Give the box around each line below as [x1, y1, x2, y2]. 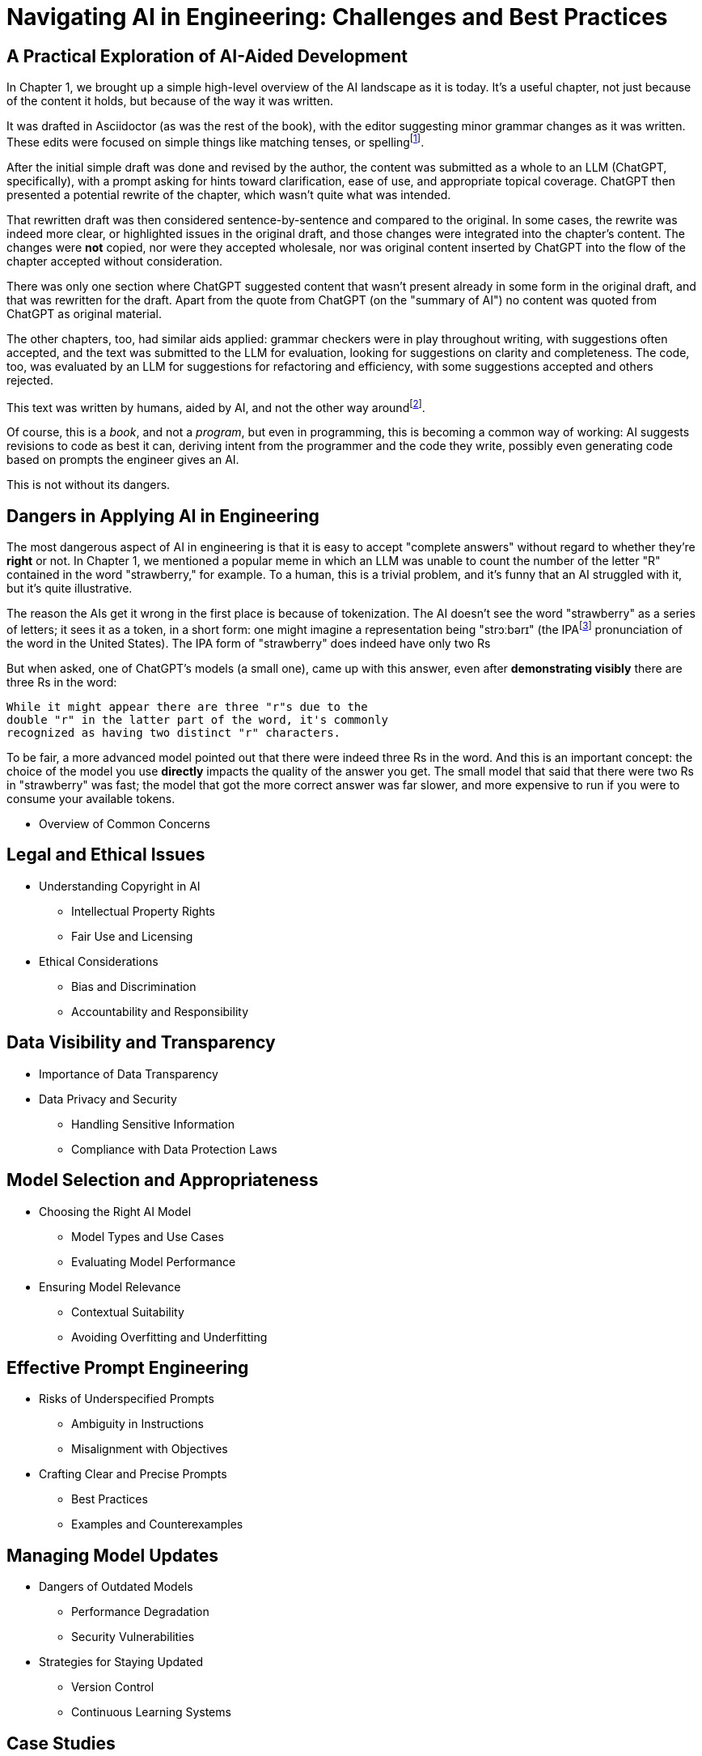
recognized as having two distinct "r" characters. [6, 725, 341, 739]
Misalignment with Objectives [71, 1442, 228, 1456]
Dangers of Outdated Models [39, 1580, 193, 1594]
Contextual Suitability [71, 1304, 184, 1319]
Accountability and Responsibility [71, 1004, 248, 1018]
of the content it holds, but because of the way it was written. [6, 94, 333, 108]
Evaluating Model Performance [71, 1254, 236, 1269]
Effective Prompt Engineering [6, 1357, 249, 1378]
